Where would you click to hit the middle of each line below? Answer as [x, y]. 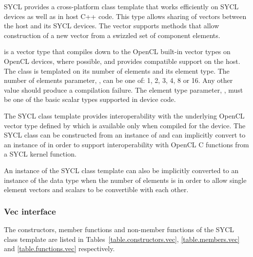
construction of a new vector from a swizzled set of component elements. [112, 35]
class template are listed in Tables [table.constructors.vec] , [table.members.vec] [122, 239]
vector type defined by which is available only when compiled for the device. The [125, 125]
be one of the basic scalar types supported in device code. [90, 99]
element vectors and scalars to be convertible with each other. [96, 189]
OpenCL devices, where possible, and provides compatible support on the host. [122, 61]
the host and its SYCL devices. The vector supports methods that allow [112, 26]
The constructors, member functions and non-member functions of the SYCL [119, 229]
